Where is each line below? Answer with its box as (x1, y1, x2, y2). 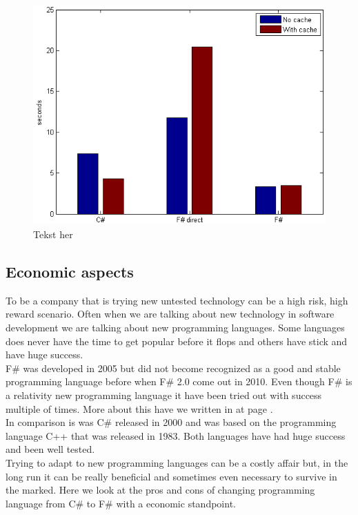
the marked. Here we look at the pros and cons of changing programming (6, 483, 315, 497)
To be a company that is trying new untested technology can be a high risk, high (6, 293, 348, 307)
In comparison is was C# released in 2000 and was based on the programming (6, 415, 337, 429)
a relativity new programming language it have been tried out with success (6, 387, 322, 402)
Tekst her (33, 227, 73, 242)
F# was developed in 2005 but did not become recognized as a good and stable (6, 360, 341, 375)
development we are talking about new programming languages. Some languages (6, 320, 345, 334)
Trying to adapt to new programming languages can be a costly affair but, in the (6, 455, 348, 469)
